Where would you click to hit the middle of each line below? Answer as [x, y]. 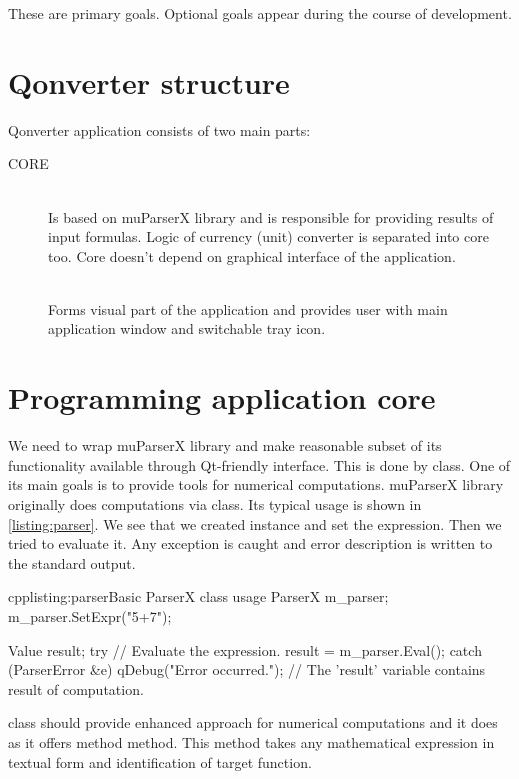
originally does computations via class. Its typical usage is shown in [215, 503]
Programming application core [222, 397]
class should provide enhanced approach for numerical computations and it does [253, 722]
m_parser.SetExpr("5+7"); [90, 615]
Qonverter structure [149, 81]
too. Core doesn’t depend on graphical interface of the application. [252, 255]
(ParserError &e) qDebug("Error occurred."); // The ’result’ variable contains [247, 669]
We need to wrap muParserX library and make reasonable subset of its [225, 445]
